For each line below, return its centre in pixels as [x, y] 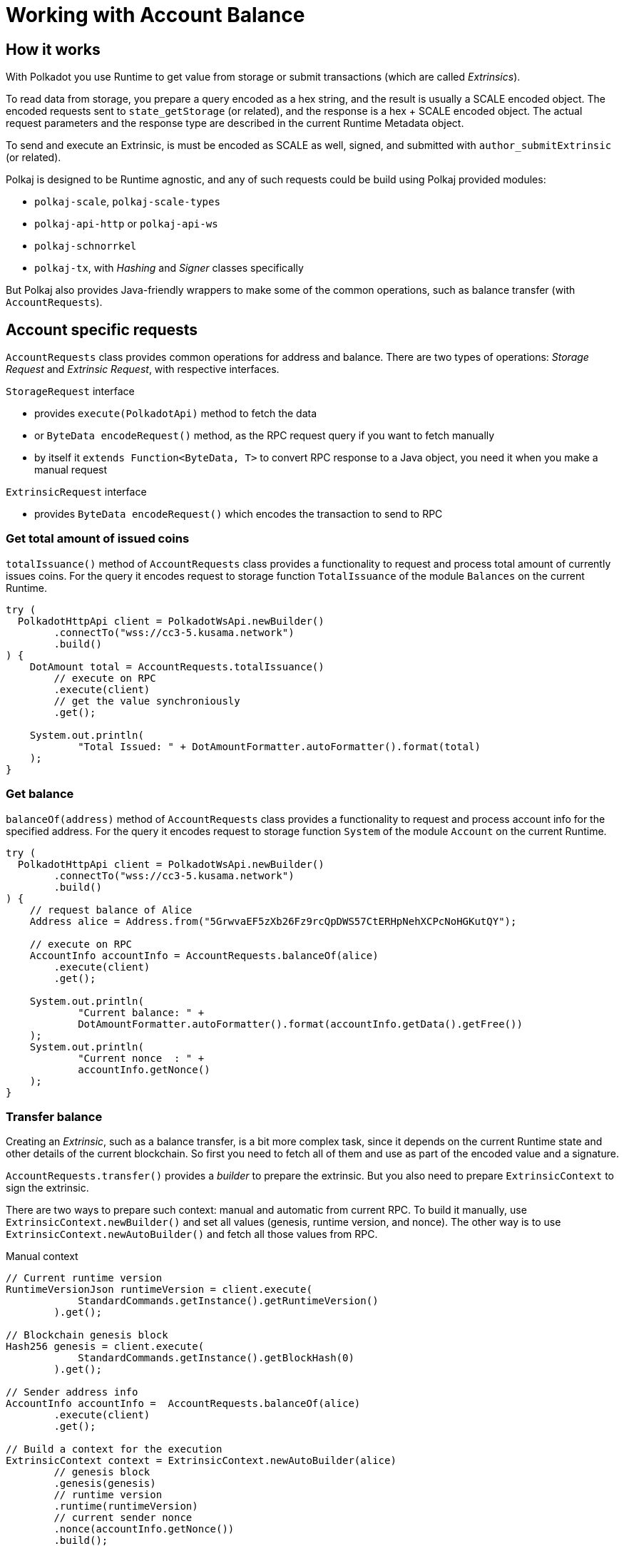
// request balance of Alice [111, 910]
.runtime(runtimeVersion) [126, 1506]
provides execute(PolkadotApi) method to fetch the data [176, 414]
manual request [71, 470]
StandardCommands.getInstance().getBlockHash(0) [216, 1358]
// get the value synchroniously [147, 701]
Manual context [42, 1256]
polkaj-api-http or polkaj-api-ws [126, 224]
